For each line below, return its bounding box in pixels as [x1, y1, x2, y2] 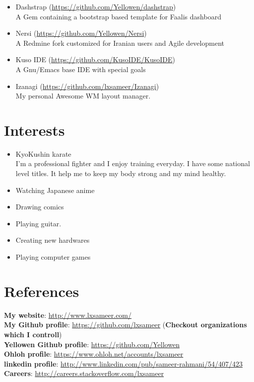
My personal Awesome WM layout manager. [15, 91, 151, 101]
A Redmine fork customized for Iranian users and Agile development [15, 37, 224, 48]
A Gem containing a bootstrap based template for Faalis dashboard [15, 11, 221, 21]
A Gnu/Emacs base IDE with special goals [15, 64, 146, 74]
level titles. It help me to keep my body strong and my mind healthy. [15, 168, 226, 179]
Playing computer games [15, 252, 91, 262]
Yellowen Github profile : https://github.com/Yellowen [4, 339, 180, 349]
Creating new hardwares [15, 235, 90, 245]
